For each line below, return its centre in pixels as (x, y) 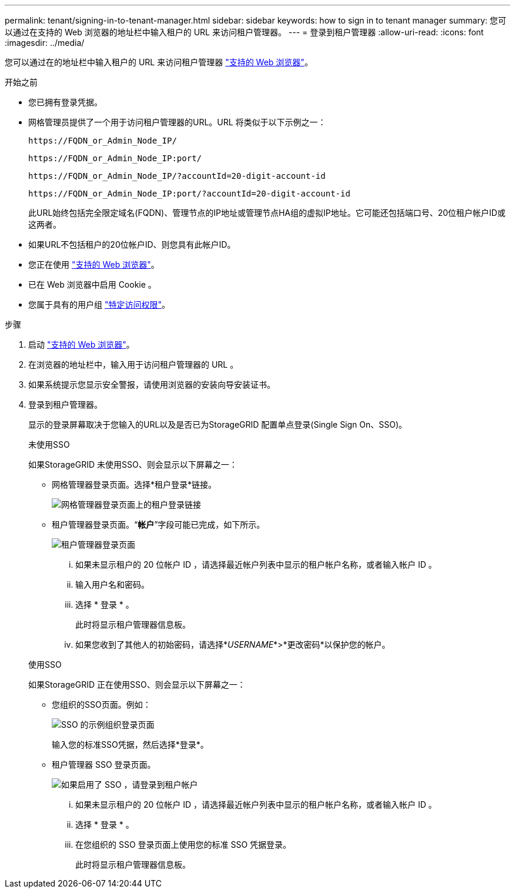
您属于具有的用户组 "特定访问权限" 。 (99, 304)
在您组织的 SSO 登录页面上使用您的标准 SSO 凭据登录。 (183, 844)
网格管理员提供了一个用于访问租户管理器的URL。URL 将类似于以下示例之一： (177, 122)
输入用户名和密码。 (112, 584)
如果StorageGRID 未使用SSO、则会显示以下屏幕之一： (133, 464)
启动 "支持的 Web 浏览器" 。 (81, 344)
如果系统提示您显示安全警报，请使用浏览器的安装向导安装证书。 (152, 384)
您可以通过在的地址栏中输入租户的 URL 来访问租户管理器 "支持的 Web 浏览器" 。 (159, 62)
